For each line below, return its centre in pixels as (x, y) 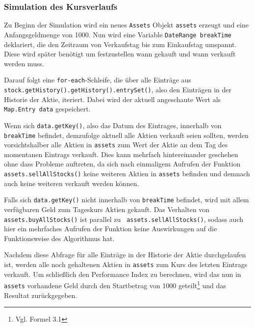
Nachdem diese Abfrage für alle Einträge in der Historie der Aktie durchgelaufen (125, 255)
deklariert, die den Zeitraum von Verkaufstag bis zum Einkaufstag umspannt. (120, 44)
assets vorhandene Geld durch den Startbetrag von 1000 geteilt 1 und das (115, 285)
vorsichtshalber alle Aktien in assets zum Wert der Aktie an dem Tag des (116, 145)
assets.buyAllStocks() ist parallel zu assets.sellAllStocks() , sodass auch (124, 219)
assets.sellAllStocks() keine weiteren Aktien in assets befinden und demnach (127, 174)
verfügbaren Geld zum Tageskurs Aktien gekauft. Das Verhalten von (107, 209)
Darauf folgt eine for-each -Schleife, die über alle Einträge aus (98, 80)
